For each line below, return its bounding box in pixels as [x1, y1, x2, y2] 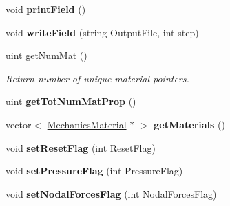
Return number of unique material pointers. [6, 71, 189, 85]
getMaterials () [154, 117, 225, 131]
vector [6, 117, 32, 131]
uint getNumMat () [6, 48, 87, 62]
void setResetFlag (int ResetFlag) [6, 140, 156, 154]
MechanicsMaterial [47, 117, 127, 131]
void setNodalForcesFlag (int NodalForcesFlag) [6, 186, 217, 201]
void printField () [6, 2, 86, 16]
